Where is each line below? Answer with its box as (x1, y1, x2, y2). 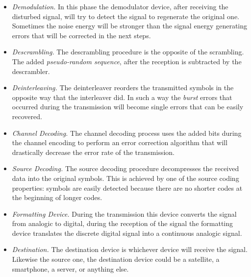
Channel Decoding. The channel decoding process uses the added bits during (12, 127, 242, 138)
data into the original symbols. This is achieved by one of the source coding (12, 173, 239, 183)
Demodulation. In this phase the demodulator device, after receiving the (12, 1, 228, 11)
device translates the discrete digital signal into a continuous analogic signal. (12, 227, 242, 238)
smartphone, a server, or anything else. (12, 263, 129, 274)
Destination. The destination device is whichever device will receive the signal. (12, 244, 248, 254)
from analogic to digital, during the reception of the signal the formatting (12, 218, 233, 228)
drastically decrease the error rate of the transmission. (12, 147, 175, 157)
